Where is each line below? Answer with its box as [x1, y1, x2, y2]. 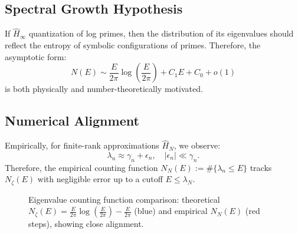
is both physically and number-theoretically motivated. [5, 83, 203, 95]
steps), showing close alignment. [28, 217, 144, 230]
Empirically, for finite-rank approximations [5, 139, 159, 151]
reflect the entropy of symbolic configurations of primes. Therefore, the [5, 39, 261, 51]
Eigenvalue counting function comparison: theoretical [28, 193, 220, 205]
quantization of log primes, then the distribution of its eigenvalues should [28, 27, 294, 39]
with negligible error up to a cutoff [37, 173, 163, 185]
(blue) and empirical [134, 205, 208, 217]
